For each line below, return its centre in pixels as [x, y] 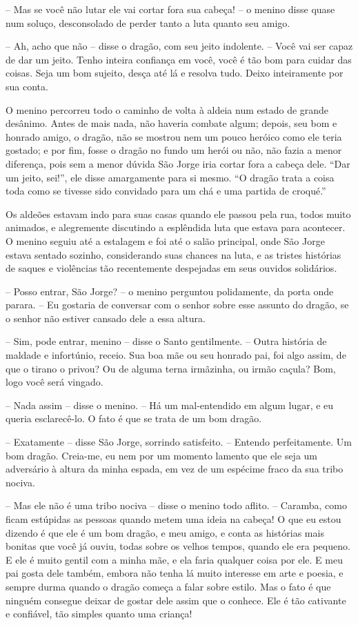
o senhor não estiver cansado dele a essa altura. [106, 318]
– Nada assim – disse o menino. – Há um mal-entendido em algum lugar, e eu [170, 405]
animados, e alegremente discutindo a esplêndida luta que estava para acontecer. [176, 227]
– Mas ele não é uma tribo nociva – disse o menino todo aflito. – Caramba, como [176, 505]
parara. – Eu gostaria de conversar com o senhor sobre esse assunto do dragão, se [177, 305]
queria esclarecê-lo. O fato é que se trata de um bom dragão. [134, 418]
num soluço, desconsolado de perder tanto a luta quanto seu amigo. [148, 22]
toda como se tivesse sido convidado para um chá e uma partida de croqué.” [166, 191]
